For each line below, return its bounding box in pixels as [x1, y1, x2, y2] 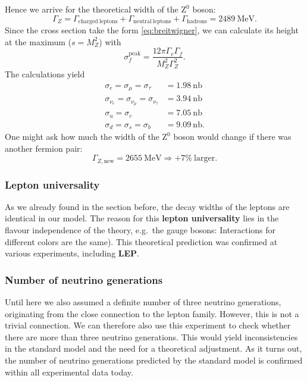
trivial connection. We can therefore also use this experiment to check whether [5, 319, 291, 331]
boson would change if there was [173, 130, 292, 143]
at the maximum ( [5, 35, 71, 48]
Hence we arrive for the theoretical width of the [5, 3, 178, 15]
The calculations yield [5, 68, 85, 80]
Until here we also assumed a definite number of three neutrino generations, [5, 296, 281, 308]
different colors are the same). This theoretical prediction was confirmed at [5, 235, 278, 248]
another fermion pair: [5, 142, 83, 154]
